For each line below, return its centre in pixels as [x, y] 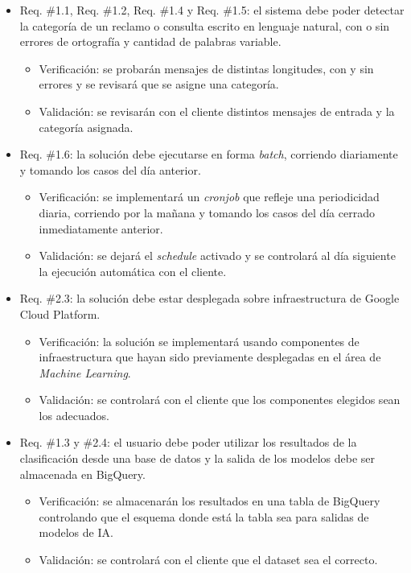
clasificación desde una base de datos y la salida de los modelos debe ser [197, 458]
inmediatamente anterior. [101, 228]
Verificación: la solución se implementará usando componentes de [199, 341]
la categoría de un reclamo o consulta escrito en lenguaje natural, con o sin [205, 25]
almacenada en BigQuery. [82, 474]
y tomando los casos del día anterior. [110, 169]
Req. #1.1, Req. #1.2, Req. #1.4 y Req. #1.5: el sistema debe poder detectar [212, 10]
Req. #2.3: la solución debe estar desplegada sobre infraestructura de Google [210, 298]
